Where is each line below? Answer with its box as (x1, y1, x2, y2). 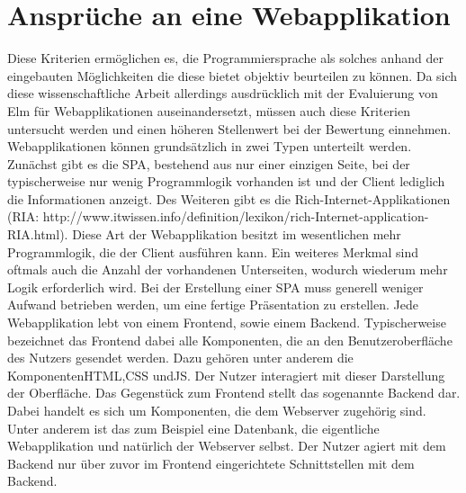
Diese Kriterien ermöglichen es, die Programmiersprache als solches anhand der (7, 49, 444, 67)
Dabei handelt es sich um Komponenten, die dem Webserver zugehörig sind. (7, 401, 426, 419)
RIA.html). (7, 225, 68, 244)
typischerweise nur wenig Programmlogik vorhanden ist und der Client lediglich (7, 172, 445, 191)
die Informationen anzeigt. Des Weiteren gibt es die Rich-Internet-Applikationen (7, 189, 451, 208)
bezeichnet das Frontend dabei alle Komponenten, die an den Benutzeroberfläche (7, 330, 453, 349)
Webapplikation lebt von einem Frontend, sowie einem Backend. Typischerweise (7, 313, 446, 332)
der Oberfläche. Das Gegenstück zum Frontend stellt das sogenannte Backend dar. (7, 383, 461, 402)
